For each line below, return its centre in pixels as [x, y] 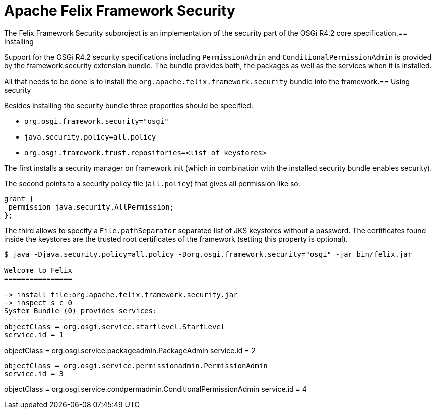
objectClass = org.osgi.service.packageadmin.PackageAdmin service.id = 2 [130, 350]
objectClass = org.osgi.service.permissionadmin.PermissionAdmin [136, 365]
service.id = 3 [34, 373]
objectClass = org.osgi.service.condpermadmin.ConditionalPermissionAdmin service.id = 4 [155, 389]
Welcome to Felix [38, 270]
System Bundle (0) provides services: [81, 311]
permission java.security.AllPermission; [91, 207]
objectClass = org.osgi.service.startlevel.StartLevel [115, 327]
